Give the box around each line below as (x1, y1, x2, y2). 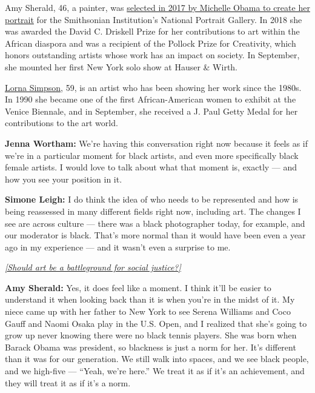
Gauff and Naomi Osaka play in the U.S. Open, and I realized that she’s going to (5, 317, 307, 329)
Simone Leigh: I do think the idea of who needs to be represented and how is (5, 193, 299, 206)
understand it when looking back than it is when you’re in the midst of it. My (5, 293, 295, 306)
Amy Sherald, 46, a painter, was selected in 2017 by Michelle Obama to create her (5, 1, 310, 13)
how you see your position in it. (5, 172, 122, 185)
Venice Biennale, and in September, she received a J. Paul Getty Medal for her (5, 104, 298, 117)
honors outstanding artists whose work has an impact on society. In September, (5, 49, 300, 61)
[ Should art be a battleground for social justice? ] (5, 261, 181, 274)
